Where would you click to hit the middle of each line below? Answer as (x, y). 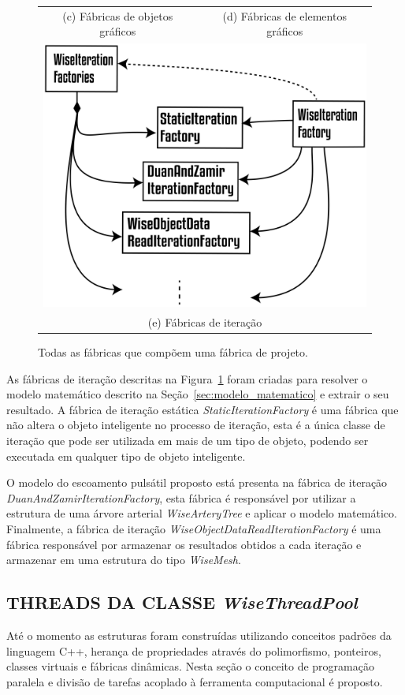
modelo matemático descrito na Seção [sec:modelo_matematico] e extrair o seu (198, 394)
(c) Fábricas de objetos (118, 15)
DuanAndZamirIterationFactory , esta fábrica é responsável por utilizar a (181, 497)
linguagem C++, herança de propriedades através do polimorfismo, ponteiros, (194, 650)
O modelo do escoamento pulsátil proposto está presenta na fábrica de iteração (197, 482)
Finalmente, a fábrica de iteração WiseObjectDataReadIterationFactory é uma (194, 528)
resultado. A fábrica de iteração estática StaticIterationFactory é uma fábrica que (202, 409)
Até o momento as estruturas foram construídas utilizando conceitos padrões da (199, 635)
